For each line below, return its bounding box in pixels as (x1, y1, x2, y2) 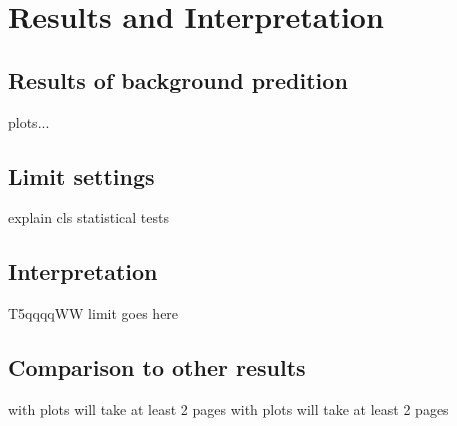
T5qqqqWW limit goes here (8, 303, 179, 324)
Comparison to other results (8, 352, 306, 383)
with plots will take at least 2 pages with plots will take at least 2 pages (8, 398, 449, 419)
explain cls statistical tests (8, 207, 169, 228)
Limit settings (8, 160, 155, 191)
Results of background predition (8, 64, 348, 95)
